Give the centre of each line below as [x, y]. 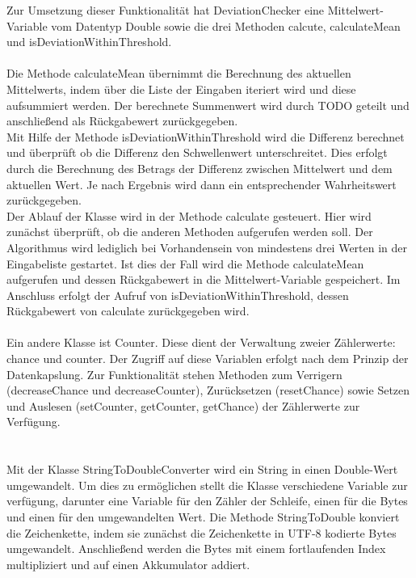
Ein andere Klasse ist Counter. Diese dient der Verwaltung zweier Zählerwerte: [201, 342]
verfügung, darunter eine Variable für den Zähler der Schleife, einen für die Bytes [207, 501]
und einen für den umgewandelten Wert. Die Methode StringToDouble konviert [203, 517]
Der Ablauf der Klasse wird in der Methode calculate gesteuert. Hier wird [189, 215]
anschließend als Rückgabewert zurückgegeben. [122, 121]
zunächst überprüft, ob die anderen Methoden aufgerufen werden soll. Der [190, 232]
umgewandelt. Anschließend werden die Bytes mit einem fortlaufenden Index [196, 548]
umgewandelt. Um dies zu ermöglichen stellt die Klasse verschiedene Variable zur [207, 485]
